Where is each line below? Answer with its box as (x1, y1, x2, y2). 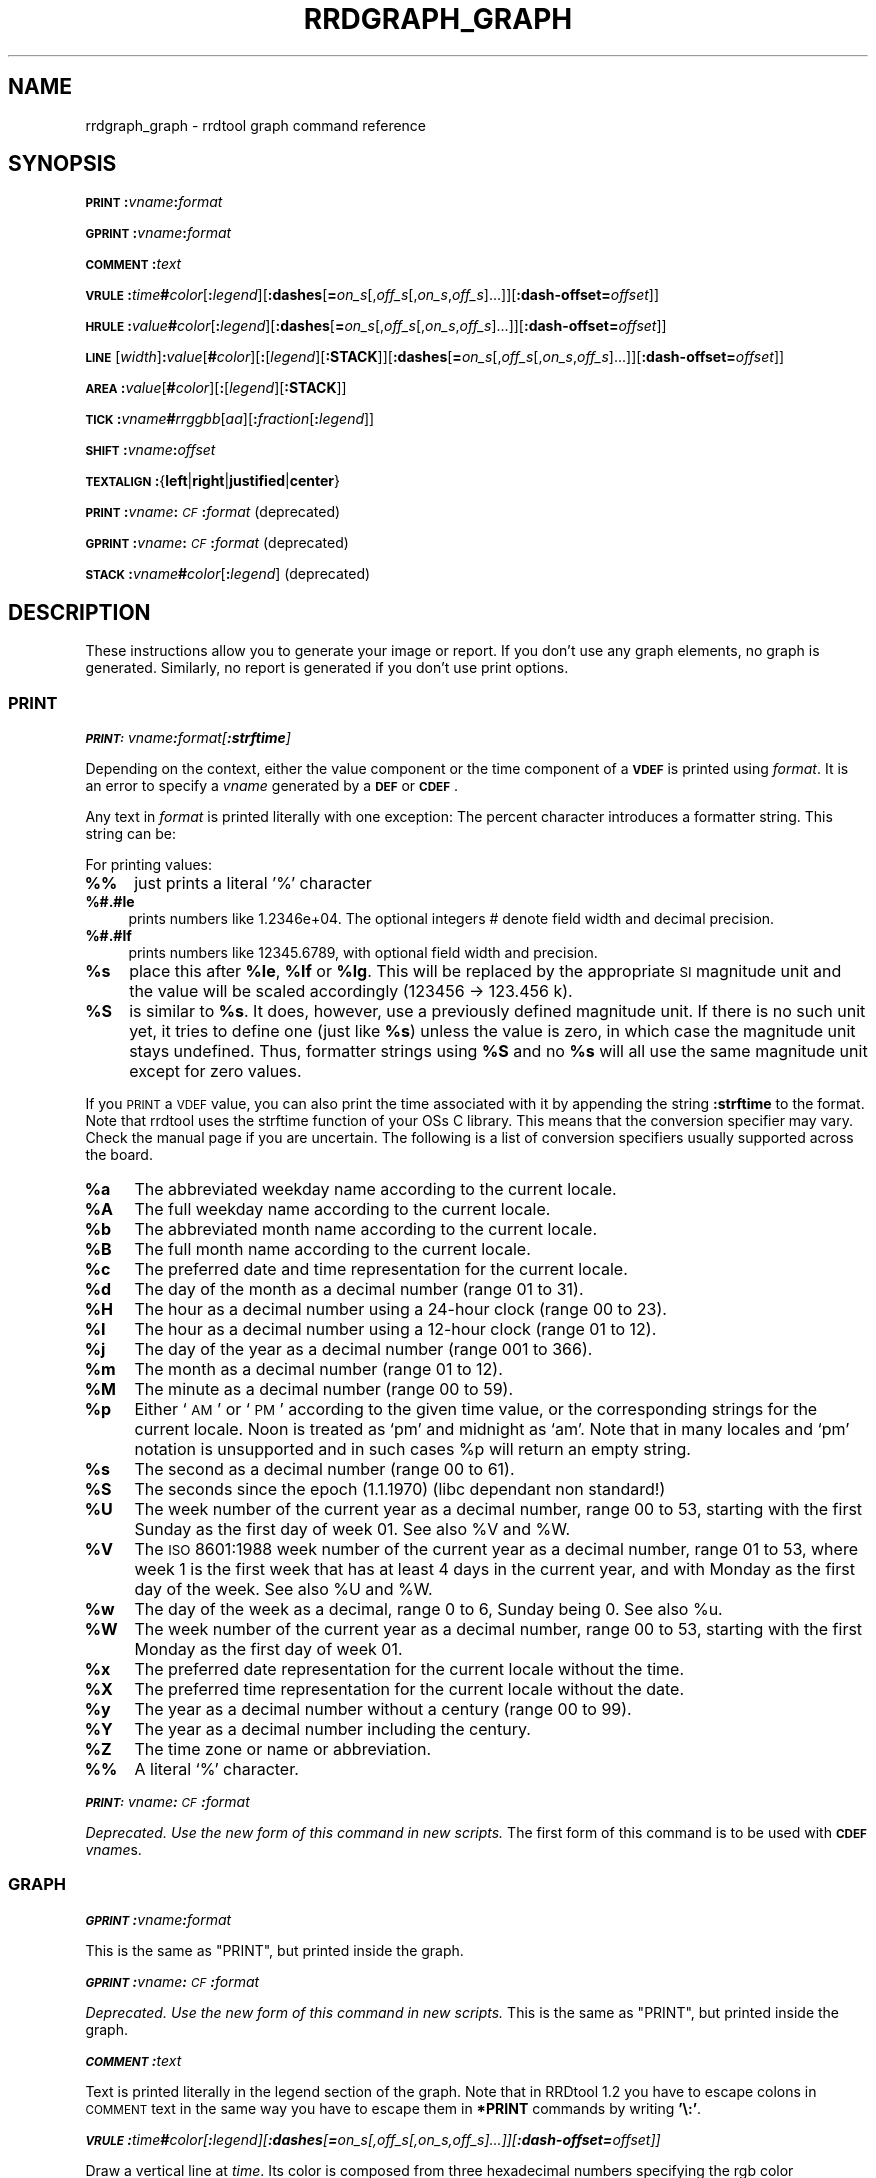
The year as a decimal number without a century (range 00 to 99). (134, 1699, 632, 1720)
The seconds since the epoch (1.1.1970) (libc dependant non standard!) (134, 1479, 666, 1500)
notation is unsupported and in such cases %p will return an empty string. (134, 1439, 691, 1460)
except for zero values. (129, 1061, 302, 1082)
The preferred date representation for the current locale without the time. (134, 1659, 685, 1680)
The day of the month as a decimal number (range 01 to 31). (134, 1279, 584, 1300)
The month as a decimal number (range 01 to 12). (134, 1359, 503, 1380)
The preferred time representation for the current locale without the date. (134, 1679, 685, 1700)
